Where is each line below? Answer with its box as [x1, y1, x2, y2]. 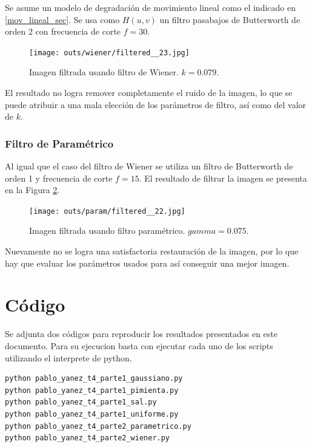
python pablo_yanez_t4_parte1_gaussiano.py [5, 374, 183, 383]
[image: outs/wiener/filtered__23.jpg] [29, 48, 190, 57]
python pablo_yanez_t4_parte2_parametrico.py [5, 421, 191, 431]
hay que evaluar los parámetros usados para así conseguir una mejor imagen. [5, 256, 290, 269]
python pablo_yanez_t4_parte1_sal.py [5, 398, 157, 407]
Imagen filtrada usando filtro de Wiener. [29, 66, 179, 78]
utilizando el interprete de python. [5, 351, 132, 364]
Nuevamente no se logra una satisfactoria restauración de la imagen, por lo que [5, 245, 299, 258]
